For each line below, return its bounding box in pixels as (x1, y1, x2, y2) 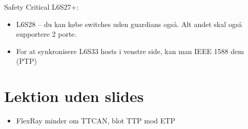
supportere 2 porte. (16, 29, 77, 39)
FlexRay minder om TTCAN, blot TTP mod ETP (16, 115, 175, 126)
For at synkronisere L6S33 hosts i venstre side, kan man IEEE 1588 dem (16, 45, 244, 56)
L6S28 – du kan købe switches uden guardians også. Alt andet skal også (16, 18, 242, 29)
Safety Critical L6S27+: (4, 2, 79, 12)
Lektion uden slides (4, 86, 144, 107)
